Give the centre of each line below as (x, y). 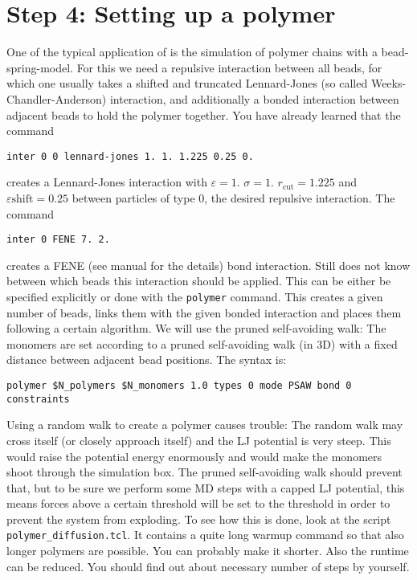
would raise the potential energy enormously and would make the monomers (194, 456)
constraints (38, 399)
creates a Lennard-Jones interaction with (107, 182)
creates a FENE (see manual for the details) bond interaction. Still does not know (208, 265)
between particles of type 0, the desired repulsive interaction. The (233, 197)
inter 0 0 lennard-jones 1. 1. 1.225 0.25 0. (130, 156)
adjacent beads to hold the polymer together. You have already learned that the (204, 114)
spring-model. (40, 67)
